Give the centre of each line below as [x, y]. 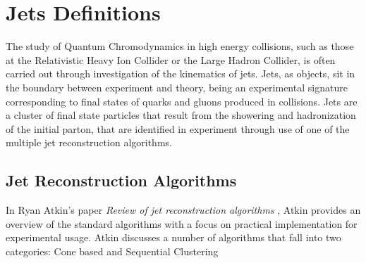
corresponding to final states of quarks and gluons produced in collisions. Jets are [182, 101]
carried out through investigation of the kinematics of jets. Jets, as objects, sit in [181, 73]
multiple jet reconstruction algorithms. [89, 142]
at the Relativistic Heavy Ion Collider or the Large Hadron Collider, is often [171, 59]
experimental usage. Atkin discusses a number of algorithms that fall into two [173, 237]
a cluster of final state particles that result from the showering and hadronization [181, 115]
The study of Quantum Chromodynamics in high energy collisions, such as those [180, 46]
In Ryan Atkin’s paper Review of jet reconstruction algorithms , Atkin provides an [183, 210]
